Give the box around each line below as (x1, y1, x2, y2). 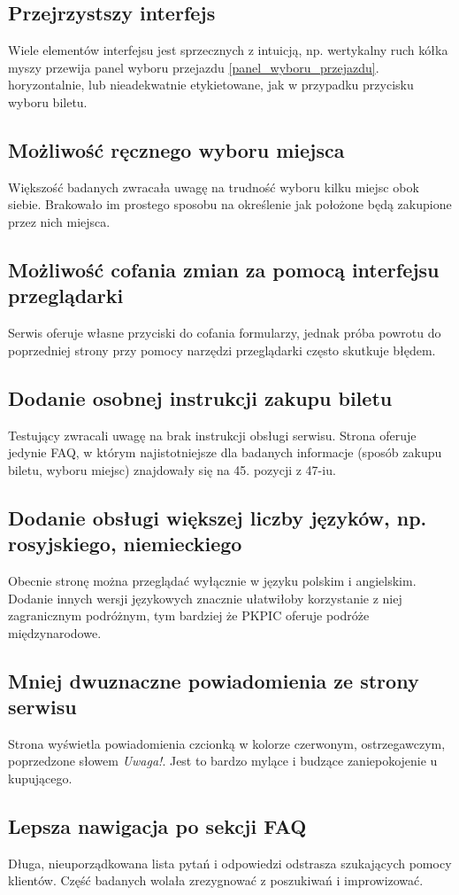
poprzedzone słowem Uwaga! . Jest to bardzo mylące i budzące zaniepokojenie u (8, 751, 438, 770)
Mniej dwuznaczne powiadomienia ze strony (8, 666, 419, 694)
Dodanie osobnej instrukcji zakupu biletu (8, 384, 393, 411)
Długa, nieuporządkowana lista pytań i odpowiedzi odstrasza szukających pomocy (8, 853, 452, 872)
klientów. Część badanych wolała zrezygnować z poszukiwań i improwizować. (8, 871, 424, 890)
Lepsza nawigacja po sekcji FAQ (8, 813, 307, 840)
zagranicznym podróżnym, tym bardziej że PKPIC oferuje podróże (8, 606, 370, 625)
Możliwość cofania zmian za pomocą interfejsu (8, 255, 440, 283)
